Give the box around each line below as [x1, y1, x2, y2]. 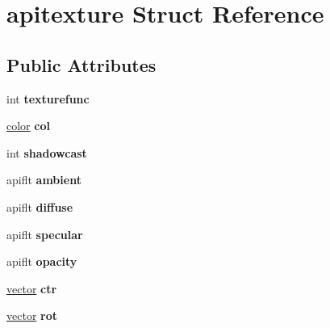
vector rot [6, 307, 57, 324]
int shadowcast [6, 144, 87, 161]
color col [6, 117, 50, 134]
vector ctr [6, 280, 57, 296]
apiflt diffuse [6, 198, 73, 215]
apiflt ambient [6, 171, 81, 188]
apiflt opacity [6, 253, 77, 270]
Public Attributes [6, 52, 157, 77]
